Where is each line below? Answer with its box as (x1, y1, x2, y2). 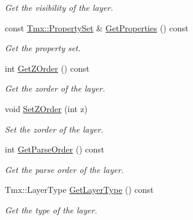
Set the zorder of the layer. (5, 122, 103, 135)
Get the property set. (5, 42, 81, 54)
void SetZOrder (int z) (5, 102, 88, 115)
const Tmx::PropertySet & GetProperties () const (5, 21, 189, 34)
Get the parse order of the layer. (5, 163, 124, 175)
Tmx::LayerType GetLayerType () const (5, 183, 154, 196)
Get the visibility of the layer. (5, 1, 113, 13)
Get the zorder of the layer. (5, 82, 105, 95)
